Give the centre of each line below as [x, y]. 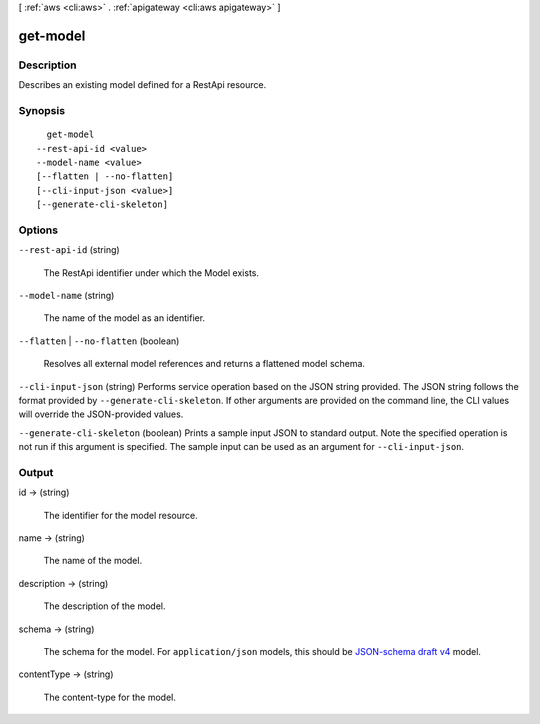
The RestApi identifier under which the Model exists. [151, 272]
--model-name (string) [66, 295]
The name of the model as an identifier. [124, 318]
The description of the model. [104, 606]
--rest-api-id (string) [69, 250]
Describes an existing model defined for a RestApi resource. [142, 85]
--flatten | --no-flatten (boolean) [99, 341]
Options [38, 230]
